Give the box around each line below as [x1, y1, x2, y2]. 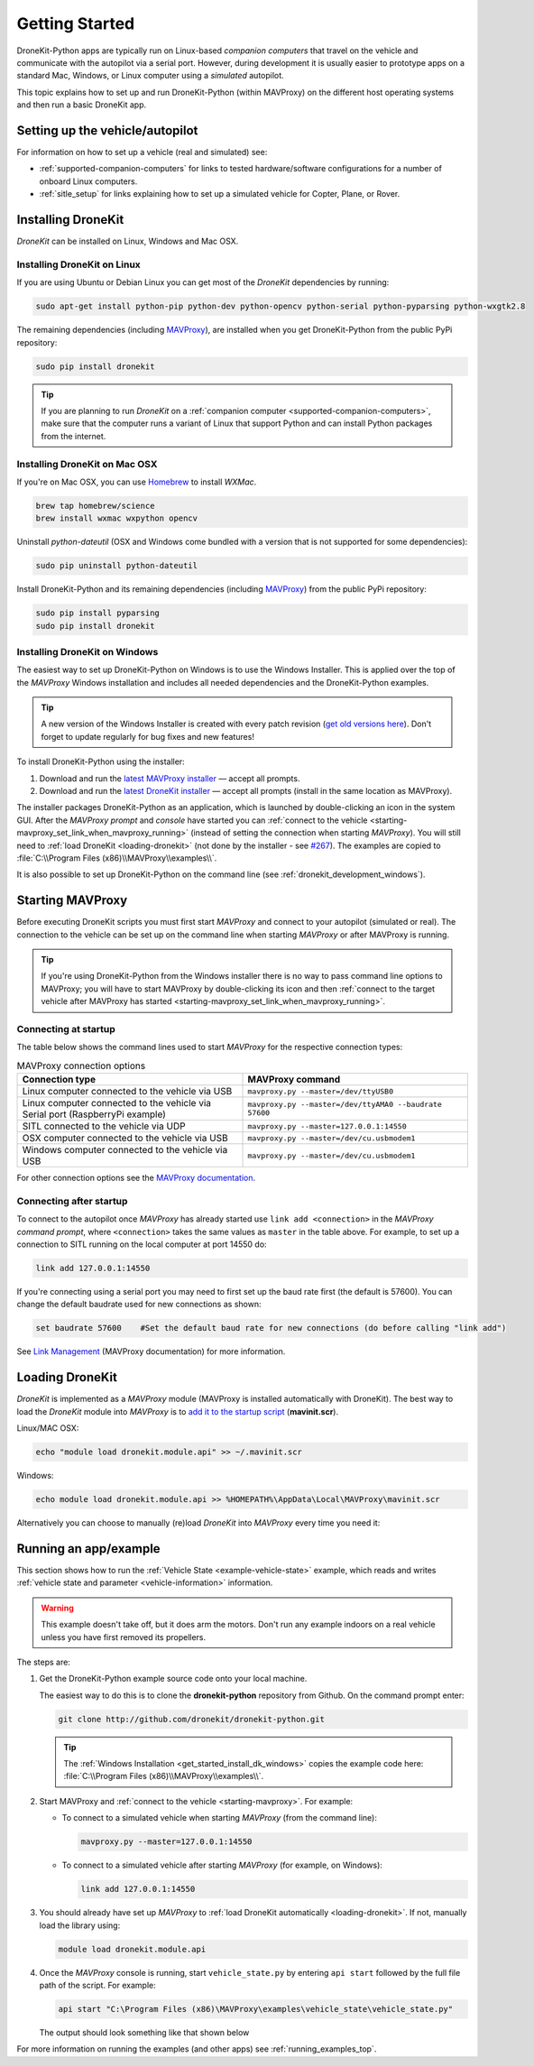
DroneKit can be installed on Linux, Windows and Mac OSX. [16, 235, 239, 247]
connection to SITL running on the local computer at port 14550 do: [16, 1239, 267, 1250]
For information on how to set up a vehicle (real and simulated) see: [16, 147, 268, 158]
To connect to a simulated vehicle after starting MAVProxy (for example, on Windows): [61, 1859, 383, 1871]
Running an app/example [16, 1541, 161, 1556]
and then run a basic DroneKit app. [16, 99, 147, 110]
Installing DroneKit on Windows [16, 645, 159, 658]
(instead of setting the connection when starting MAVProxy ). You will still [190, 827, 462, 838]
